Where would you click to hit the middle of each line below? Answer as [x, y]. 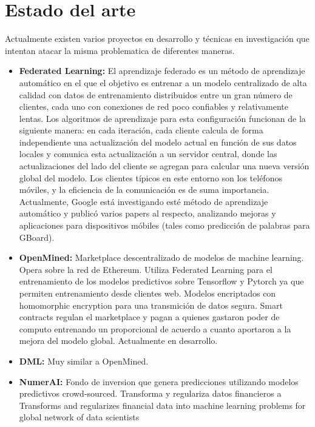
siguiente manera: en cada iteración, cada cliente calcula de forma [141, 130]
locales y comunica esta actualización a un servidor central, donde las [148, 154]
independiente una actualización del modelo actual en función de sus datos [158, 142]
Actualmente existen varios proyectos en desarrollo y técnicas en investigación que [157, 39]
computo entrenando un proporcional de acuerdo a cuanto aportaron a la [155, 328]
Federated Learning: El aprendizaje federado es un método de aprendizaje [162, 71]
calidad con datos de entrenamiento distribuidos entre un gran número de [156, 94]
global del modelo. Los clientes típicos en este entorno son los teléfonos [151, 177]
